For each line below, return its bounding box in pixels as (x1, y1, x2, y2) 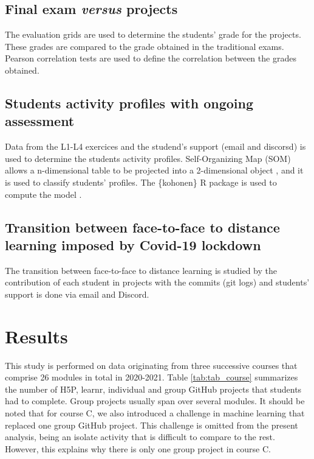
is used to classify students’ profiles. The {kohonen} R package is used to (5, 175, 277, 188)
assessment (5, 111, 75, 130)
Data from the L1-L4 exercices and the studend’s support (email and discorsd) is (5, 140, 306, 153)
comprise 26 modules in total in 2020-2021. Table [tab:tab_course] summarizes (5, 371, 298, 384)
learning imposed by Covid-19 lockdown (5, 235, 261, 254)
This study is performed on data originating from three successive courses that (5, 359, 298, 371)
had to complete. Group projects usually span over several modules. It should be (5, 394, 305, 407)
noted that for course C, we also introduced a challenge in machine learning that (5, 407, 305, 419)
